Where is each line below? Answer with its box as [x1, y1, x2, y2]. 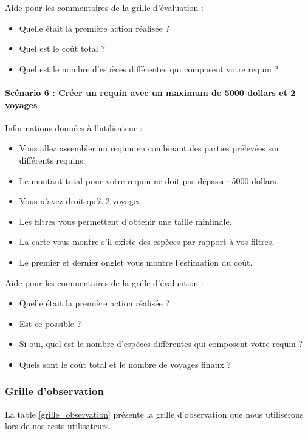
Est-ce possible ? [19, 317, 81, 329]
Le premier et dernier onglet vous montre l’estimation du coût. [19, 255, 253, 268]
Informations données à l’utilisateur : [5, 121, 142, 134]
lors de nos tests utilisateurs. [5, 419, 111, 432]
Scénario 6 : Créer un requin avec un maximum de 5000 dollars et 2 [5, 86, 296, 98]
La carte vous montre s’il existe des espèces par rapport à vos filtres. [19, 235, 275, 248]
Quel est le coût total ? [19, 42, 106, 55]
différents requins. [19, 153, 86, 166]
